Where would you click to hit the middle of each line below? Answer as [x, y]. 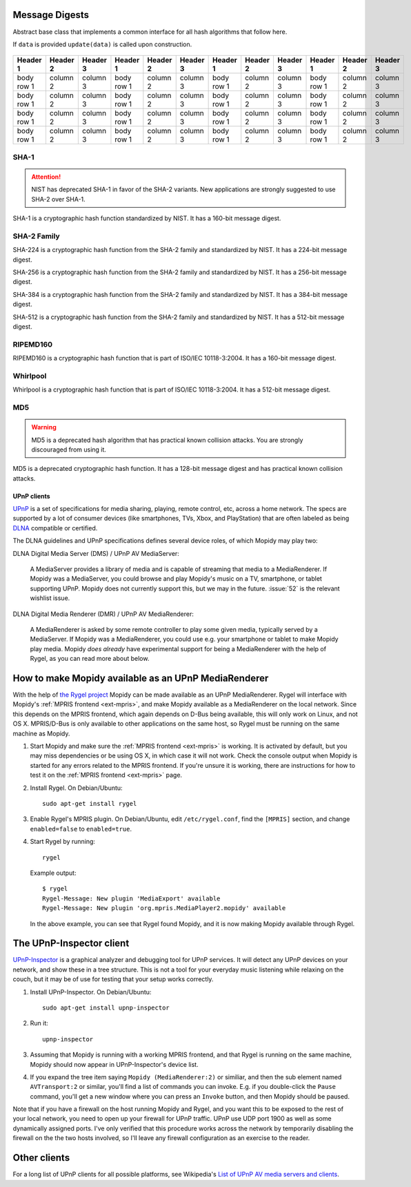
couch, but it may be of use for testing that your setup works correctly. [113, 979]
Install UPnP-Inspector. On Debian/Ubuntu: [91, 992]
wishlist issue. [50, 598]
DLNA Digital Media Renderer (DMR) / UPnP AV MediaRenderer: [103, 614]
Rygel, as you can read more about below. [90, 659]
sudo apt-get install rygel [90, 803]
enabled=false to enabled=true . [81, 829]
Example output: [53, 873]
